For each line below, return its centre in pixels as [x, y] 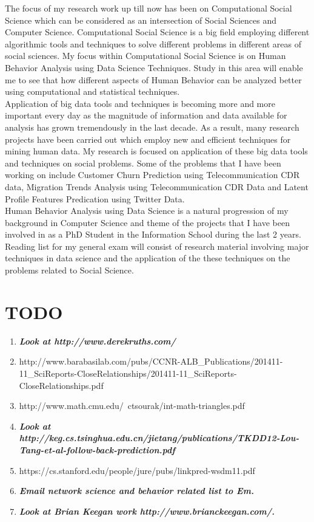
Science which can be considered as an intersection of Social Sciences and [141, 20]
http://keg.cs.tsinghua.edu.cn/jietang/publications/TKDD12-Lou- [159, 438]
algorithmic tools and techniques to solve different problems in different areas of [153, 43]
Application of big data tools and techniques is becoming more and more [140, 103]
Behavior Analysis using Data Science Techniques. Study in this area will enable [154, 67]
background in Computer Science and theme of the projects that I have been [147, 222]
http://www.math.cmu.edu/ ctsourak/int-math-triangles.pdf [132, 406]
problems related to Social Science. [69, 270]
